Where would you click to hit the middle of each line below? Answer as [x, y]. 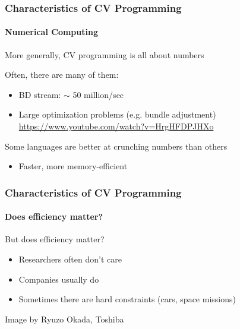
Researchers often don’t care [70, 259]
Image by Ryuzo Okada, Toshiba [64, 319]
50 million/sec [98, 94]
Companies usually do [59, 279]
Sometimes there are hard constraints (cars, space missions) [127, 299]
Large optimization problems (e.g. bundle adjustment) [117, 114]
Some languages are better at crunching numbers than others [116, 146]
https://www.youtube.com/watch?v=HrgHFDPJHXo [116, 126]
